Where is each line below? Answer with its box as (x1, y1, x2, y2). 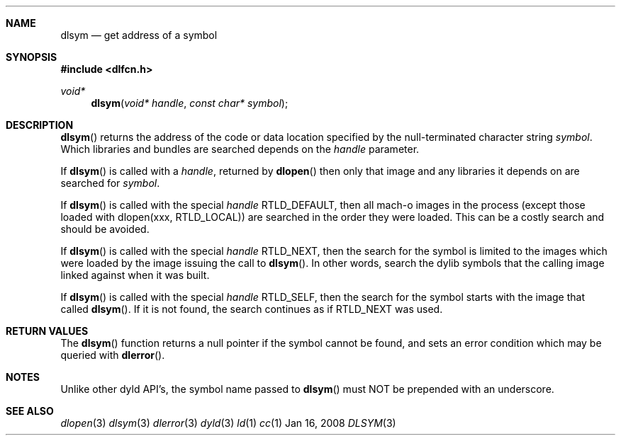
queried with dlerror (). (60, 349, 165, 361)
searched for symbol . (60, 177, 160, 189)
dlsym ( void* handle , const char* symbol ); (91, 97, 289, 109)
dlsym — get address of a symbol (60, 29, 218, 41)
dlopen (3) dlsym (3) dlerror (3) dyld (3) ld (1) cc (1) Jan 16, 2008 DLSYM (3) (60, 417, 396, 429)
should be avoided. (60, 223, 150, 235)
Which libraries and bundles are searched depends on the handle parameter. (60, 143, 420, 155)
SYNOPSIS (6, 51, 57, 63)
